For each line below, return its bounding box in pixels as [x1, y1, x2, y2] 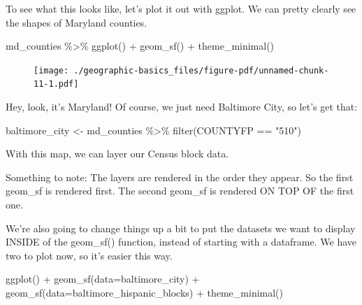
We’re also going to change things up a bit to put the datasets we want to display [6, 220, 356, 235]
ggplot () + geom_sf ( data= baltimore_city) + [6, 271, 200, 286]
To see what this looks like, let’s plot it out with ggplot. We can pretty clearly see [6, 1, 356, 15]
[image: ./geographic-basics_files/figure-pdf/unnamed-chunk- [34, 65, 329, 76]
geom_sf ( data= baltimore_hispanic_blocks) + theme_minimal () [6, 285, 284, 300]
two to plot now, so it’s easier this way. [6, 248, 173, 262]
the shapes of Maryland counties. [6, 15, 147, 29]
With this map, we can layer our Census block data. [6, 146, 229, 161]
